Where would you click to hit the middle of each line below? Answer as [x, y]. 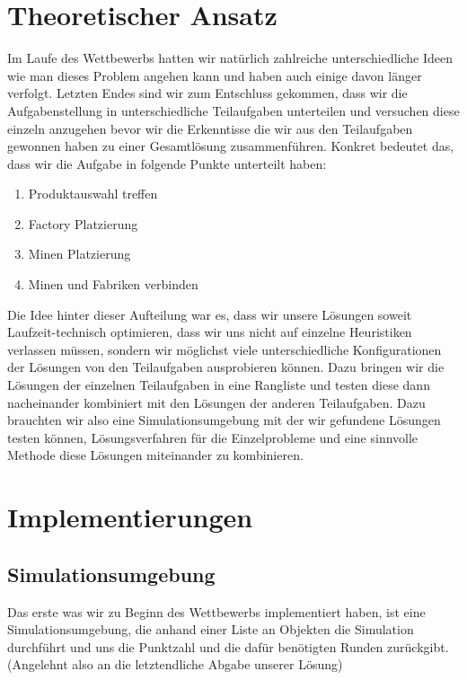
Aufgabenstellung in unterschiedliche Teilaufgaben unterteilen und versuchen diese [233, 110]
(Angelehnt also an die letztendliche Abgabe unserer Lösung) [175, 664]
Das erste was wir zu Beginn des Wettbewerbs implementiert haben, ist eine [216, 611]
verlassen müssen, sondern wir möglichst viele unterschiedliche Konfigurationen [225, 349]
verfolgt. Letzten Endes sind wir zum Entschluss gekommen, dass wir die [207, 93]
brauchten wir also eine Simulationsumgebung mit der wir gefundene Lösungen [224, 420]
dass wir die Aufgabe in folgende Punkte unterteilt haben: [167, 163]
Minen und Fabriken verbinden [113, 284]
